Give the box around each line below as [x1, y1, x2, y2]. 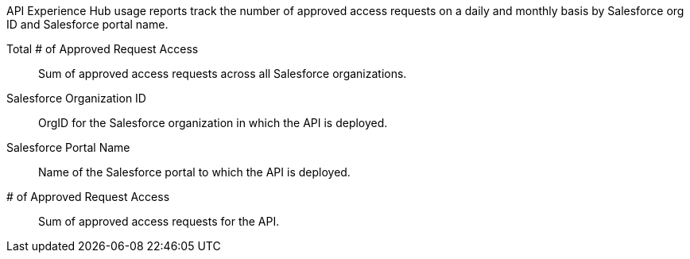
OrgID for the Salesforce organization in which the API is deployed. [38, 116, 388, 129]
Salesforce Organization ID [6, 91, 146, 105]
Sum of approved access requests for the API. [38, 215, 280, 228]
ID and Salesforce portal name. [6, 17, 169, 31]
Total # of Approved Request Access [6, 42, 199, 56]
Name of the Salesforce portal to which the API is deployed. [38, 165, 351, 179]
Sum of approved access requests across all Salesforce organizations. [38, 67, 407, 80]
